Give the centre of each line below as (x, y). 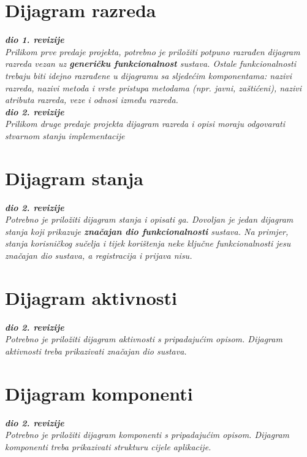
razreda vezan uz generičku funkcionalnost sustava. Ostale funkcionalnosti (151, 63)
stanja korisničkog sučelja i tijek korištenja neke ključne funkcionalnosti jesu (148, 243)
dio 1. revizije (35, 40)
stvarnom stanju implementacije (65, 135)
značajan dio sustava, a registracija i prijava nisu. (99, 255)
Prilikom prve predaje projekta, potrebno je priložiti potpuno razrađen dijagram (153, 51)
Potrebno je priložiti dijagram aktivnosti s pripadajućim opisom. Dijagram (144, 339)
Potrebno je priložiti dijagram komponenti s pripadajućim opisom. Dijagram (147, 435)
